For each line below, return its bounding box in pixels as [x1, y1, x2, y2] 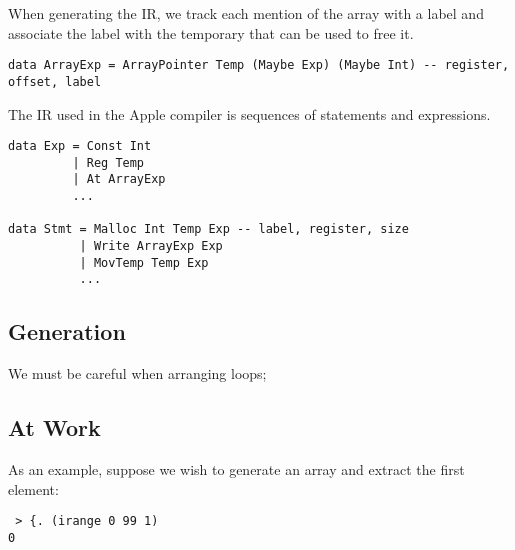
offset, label [8, 74, 102, 89]
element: [8, 478, 59, 499]
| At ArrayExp [72, 172, 166, 187]
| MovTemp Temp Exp [79, 255, 209, 270]
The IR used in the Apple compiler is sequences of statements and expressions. [8, 103, 491, 124]
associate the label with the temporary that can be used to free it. [8, 22, 414, 43]
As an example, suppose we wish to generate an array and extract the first [8, 459, 465, 479]
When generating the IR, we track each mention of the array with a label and [8, 3, 484, 23]
